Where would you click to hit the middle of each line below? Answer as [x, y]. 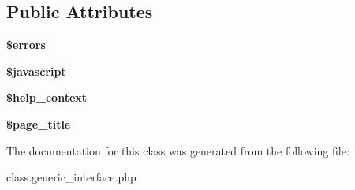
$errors [26, 45]
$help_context [47, 97]
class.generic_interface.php [71, 177]
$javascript [36, 71]
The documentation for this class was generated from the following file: [178, 150]
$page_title [39, 123]
